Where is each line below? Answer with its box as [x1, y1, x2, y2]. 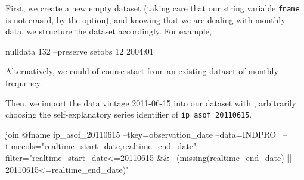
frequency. [5, 77, 42, 89]
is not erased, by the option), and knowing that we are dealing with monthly [5, 13, 286, 26]
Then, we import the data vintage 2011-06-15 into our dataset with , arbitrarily [5, 96, 296, 109]
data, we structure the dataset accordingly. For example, [5, 25, 212, 37]
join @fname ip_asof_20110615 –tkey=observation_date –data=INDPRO [5, 128, 277, 140]
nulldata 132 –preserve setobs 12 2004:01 [5, 45, 154, 57]
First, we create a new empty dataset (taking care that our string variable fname [5, 2, 300, 14]
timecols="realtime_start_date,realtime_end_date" [5, 140, 197, 152]
